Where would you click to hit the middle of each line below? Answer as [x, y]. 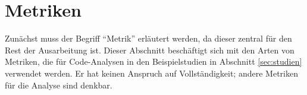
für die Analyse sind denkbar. [59, 85]
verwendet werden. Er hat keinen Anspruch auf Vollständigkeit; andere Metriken [151, 73]
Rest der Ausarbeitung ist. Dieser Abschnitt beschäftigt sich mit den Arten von [150, 50]
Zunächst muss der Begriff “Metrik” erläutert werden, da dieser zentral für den [148, 38]
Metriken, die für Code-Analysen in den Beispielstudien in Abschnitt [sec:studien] [153, 61]
